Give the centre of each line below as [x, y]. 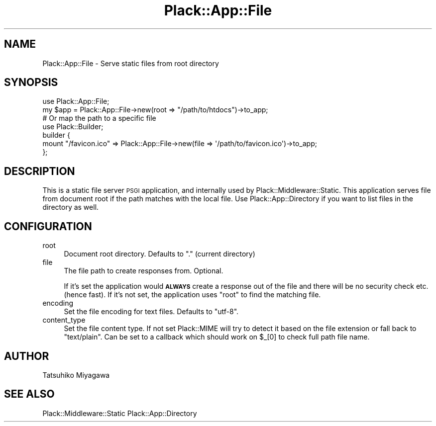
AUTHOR [27, 356]
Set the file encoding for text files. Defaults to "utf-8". [151, 312]
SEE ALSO [29, 394]
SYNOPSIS [31, 83]
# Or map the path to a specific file [99, 118]
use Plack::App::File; [76, 101]
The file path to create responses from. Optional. [144, 271]
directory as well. [71, 207]
